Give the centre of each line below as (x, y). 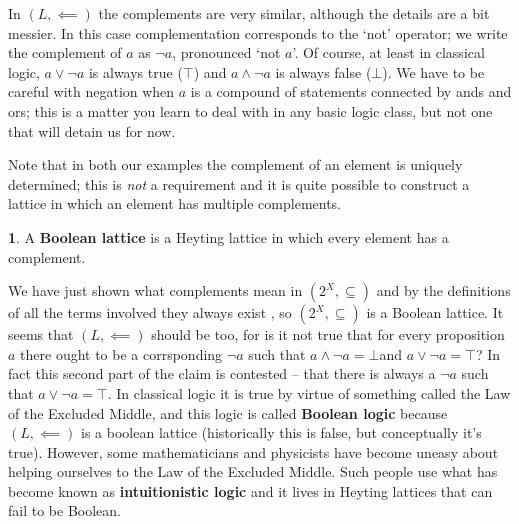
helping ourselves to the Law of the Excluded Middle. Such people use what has (253, 471)
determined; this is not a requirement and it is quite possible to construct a (239, 183)
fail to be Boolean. (64, 510)
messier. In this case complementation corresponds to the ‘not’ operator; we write (258, 32)
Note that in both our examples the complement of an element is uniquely (235, 164)
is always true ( (135, 71)
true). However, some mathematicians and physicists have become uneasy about (253, 451)
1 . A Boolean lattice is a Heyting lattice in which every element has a (228, 236)
